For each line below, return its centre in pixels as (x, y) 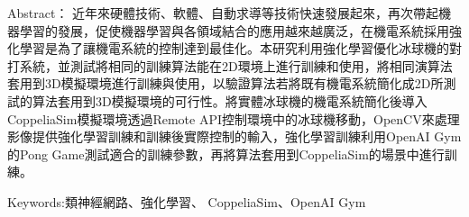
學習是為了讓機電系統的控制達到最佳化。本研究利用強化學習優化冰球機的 (234, 48)
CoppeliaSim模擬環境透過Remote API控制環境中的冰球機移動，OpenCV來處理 (234, 118)
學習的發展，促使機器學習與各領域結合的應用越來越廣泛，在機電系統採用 (234, 30)
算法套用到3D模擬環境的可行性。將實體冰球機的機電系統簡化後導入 (230, 100)
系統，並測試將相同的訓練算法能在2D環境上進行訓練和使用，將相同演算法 (236, 65)
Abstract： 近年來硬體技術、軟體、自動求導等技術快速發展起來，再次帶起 (223, 13)
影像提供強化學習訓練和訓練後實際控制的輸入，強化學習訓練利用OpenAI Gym (234, 136)
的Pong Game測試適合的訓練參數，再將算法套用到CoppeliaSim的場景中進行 (226, 154)
